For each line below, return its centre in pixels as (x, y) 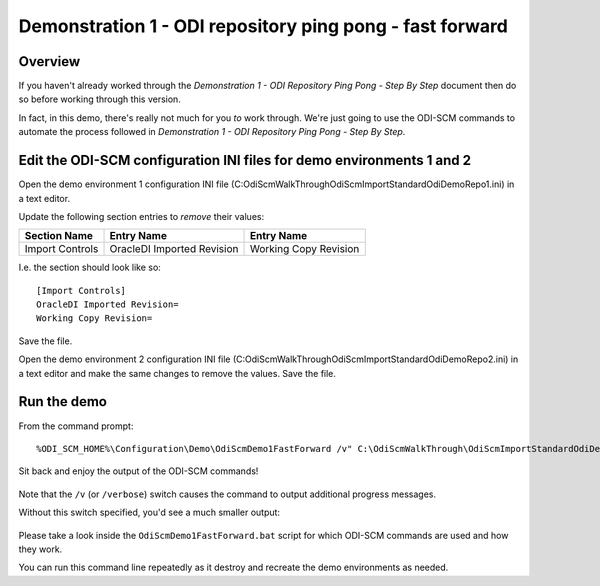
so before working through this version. (100, 99)
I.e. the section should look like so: (90, 267)
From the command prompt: (76, 426)
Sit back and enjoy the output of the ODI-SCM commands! (138, 471)
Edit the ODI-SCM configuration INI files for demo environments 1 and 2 (245, 160)
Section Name (59, 236)
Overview (49, 61)
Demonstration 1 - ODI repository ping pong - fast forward (263, 26)
